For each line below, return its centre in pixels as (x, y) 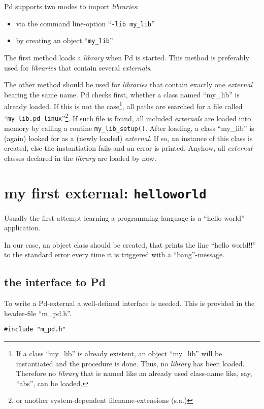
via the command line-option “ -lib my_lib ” (85, 23)
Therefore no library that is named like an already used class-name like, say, (134, 373)
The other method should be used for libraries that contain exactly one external (128, 84)
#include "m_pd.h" (35, 330)
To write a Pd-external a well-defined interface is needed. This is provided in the (129, 303)
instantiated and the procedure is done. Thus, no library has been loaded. (130, 363)
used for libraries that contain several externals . (78, 67)
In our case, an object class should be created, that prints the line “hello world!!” (130, 244)
